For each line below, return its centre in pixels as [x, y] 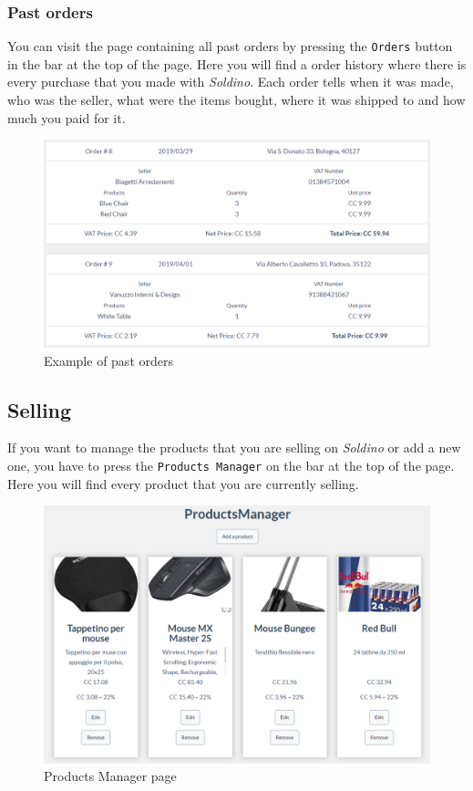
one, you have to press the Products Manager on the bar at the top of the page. [231, 465]
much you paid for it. [67, 117]
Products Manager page [110, 776]
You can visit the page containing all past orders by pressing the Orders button [230, 46]
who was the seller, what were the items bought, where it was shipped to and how [236, 100]
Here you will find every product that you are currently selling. [183, 483]
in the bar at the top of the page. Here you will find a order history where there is [237, 63]
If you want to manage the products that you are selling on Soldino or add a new [234, 448]
